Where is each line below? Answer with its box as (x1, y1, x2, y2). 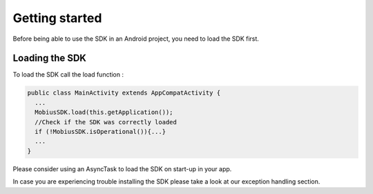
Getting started (12, 10, 102, 26)
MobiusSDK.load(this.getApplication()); (35, 108, 173, 117)
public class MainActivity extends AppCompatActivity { (27, 89, 221, 97)
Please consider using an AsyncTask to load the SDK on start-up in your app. (12, 164, 232, 173)
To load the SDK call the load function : (12, 70, 124, 79)
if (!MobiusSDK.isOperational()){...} (35, 128, 166, 135)
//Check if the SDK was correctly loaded (35, 118, 178, 126)
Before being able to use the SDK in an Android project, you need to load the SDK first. (12, 35, 259, 43)
